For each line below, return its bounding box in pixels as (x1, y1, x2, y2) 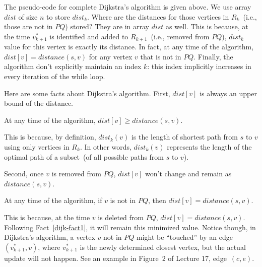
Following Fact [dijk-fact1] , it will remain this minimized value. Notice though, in (4, 222, 256, 232)
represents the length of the (167, 141, 252, 152)
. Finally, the (193, 51, 233, 61)
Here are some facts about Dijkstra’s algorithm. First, (4, 88, 170, 98)
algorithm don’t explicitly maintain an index (4, 61, 142, 72)
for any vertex (89, 51, 133, 61)
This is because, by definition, (4, 131, 96, 142)
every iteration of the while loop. (4, 71, 105, 82)
